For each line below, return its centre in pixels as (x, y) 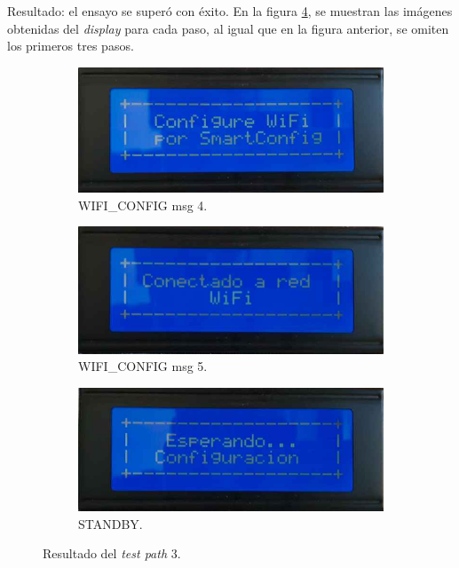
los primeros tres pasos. (71, 46)
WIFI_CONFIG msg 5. (143, 366)
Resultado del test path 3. (112, 553)
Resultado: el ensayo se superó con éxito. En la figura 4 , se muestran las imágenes (230, 11)
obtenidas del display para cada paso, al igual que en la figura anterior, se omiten (228, 28)
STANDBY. (111, 523)
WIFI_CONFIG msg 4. (143, 205)
